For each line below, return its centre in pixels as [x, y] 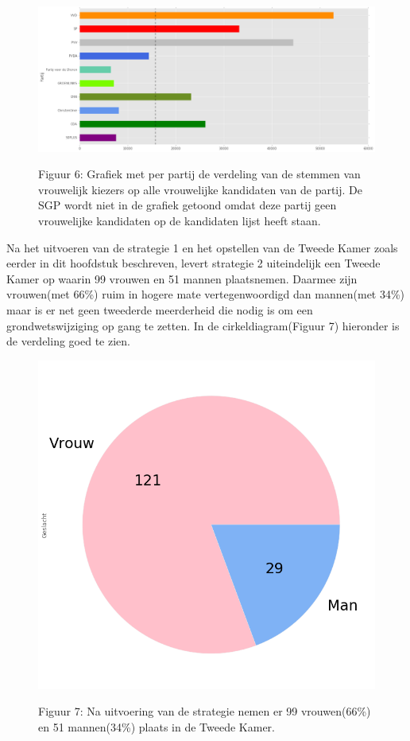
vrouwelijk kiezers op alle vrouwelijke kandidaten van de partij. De [201, 189]
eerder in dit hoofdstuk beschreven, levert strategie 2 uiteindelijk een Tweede [193, 263]
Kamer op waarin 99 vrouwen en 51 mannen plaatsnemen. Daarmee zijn [182, 278]
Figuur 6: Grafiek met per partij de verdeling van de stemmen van [199, 174]
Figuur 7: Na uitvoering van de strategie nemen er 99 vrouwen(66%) [205, 711]
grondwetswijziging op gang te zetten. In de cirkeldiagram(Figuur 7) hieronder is [203, 325]
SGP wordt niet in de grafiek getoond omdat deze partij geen [188, 205]
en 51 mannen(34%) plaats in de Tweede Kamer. [157, 727]
